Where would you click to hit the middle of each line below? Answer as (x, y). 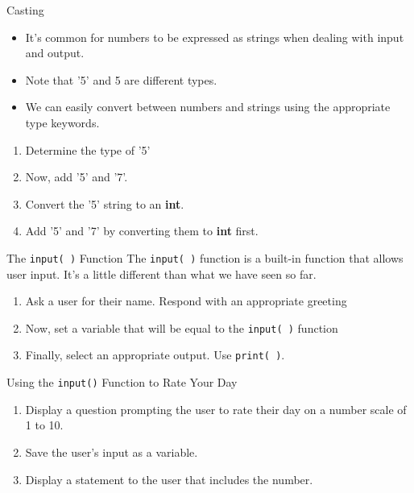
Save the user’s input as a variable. (112, 452)
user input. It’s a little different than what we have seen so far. (161, 273)
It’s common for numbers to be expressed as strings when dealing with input (215, 37)
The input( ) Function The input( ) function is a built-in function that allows (205, 257)
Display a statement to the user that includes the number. (169, 479)
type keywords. (62, 122)
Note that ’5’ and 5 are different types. (121, 79)
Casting (25, 10)
